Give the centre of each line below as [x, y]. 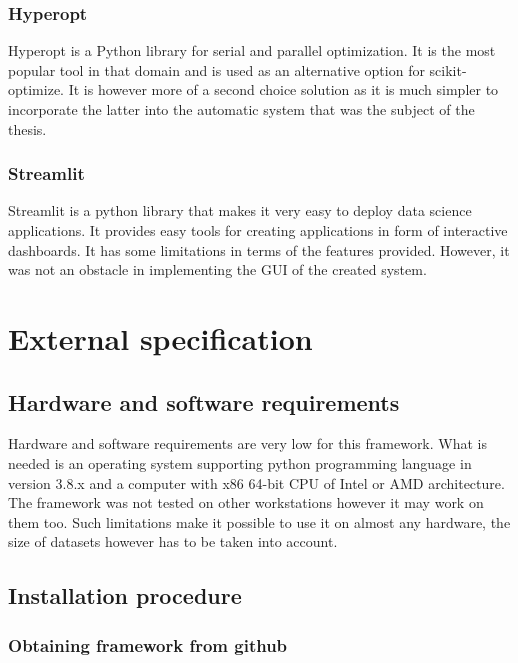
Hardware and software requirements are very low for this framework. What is [248, 443]
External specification [160, 337]
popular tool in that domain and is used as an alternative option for [216, 69]
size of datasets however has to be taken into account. [173, 541]
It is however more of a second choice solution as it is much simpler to [283, 89]
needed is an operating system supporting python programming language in [240, 462]
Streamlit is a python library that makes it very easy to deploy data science [240, 210]
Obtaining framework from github [148, 644]
